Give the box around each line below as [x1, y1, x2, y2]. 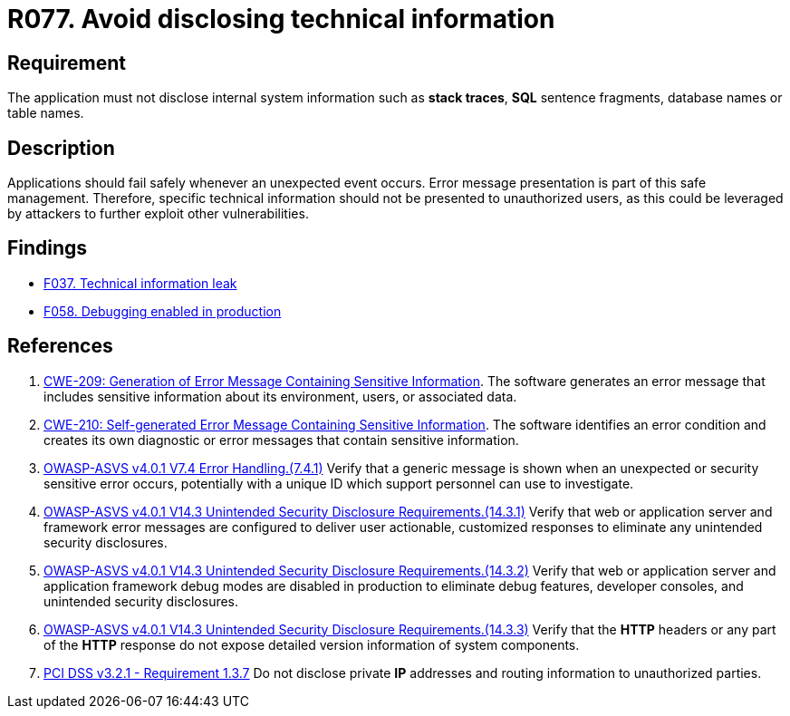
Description [7, 136, 115, 160]
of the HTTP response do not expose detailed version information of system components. [43, 636, 580, 653]
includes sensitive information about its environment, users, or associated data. [43, 388, 517, 404]
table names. [7, 105, 84, 121]
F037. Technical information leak [43, 275, 237, 291]
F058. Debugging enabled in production [43, 303, 282, 319]
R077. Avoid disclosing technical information [7, 4, 555, 34]
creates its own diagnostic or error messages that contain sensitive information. [43, 431, 519, 448]
